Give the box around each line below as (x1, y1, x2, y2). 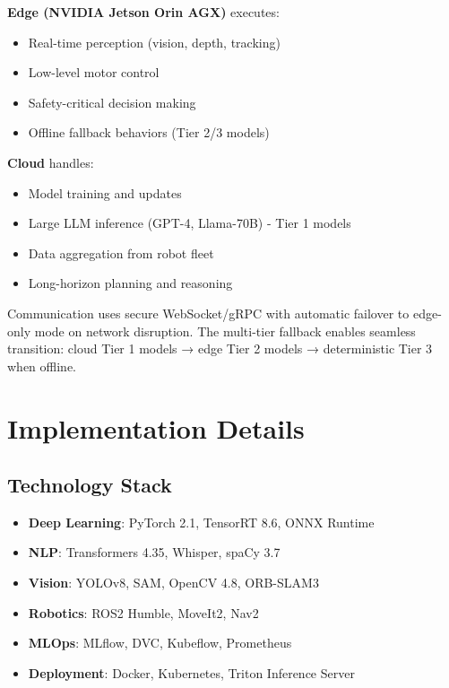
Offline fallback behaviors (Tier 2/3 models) (28, 123, 270, 142)
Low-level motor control (28, 63, 160, 82)
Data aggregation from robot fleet (28, 243, 214, 262)
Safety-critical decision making (28, 92, 196, 111)
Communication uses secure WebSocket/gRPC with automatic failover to (7, 303, 410, 322)
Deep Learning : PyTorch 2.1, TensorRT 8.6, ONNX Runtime (28, 512, 375, 531)
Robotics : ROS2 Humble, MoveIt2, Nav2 (28, 603, 259, 622)
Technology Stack (7, 471, 172, 499)
